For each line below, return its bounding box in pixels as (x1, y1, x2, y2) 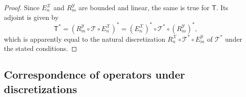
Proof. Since (4, 2, 40, 12)
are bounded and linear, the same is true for (78, 2, 210, 12)
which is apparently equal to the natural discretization (4, 33, 166, 44)
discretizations (4, 81, 77, 96)
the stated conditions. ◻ (4, 43, 77, 53)
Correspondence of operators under (4, 67, 185, 82)
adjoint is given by (4, 12, 59, 22)
